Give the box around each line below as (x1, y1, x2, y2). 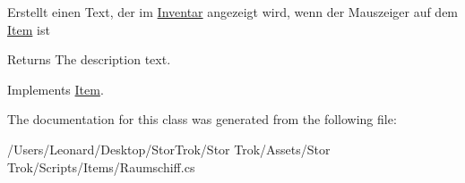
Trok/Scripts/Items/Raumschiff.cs (7, 157, 195, 176)
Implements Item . (7, 79, 104, 98)
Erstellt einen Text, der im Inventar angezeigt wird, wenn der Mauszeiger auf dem (7, 3, 459, 21)
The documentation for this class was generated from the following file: (7, 110, 397, 129)
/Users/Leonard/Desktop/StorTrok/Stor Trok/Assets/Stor (7, 139, 331, 158)
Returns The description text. (7, 50, 171, 69)
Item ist (7, 20, 50, 38)
